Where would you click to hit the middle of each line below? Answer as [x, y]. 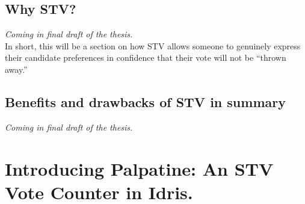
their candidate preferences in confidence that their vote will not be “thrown [146, 57]
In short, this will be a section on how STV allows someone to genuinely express [153, 45]
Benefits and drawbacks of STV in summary [145, 101]
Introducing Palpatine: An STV [139, 168]
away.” [16, 69]
